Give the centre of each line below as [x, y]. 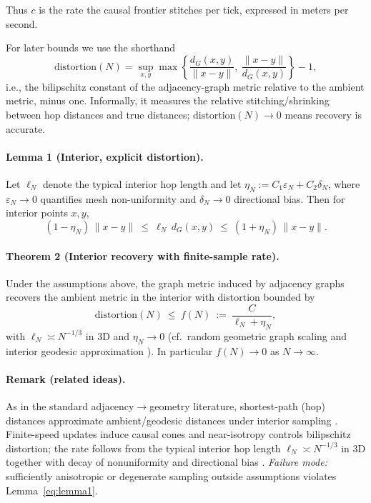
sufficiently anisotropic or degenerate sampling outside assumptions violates [171, 475]
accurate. [26, 128]
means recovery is [323, 114]
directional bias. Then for [290, 198]
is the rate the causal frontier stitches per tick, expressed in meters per [194, 9]
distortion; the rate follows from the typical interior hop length [143, 448]
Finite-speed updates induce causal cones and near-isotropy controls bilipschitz [178, 434]
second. [22, 23]
